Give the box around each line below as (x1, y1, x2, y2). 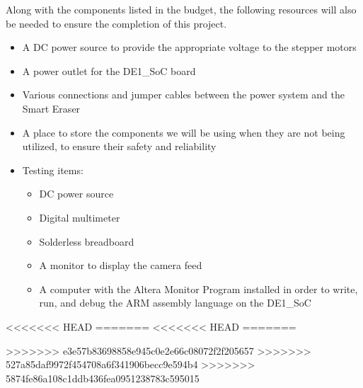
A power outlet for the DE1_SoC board (22, 63, 196, 78)
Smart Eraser (22, 101, 81, 115)
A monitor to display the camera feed (39, 258, 202, 273)
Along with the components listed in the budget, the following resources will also (6, 2, 357, 16)
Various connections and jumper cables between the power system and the (22, 87, 345, 102)
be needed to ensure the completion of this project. (6, 16, 227, 30)
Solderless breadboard (39, 234, 134, 249)
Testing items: (22, 162, 83, 177)
